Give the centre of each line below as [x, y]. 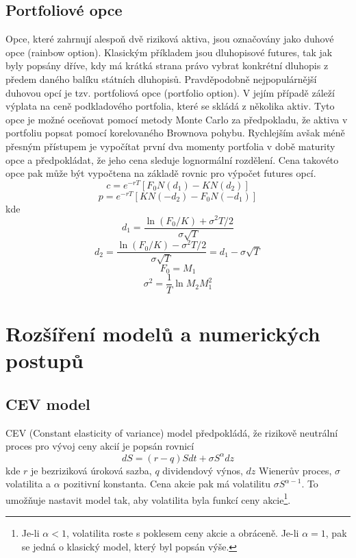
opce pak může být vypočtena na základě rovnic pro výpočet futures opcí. [161, 173]
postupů [44, 360]
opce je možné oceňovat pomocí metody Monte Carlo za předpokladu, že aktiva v [177, 119]
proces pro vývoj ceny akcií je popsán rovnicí [100, 446]
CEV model [48, 404]
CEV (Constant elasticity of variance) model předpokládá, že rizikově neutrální [172, 432]
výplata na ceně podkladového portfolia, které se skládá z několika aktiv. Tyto [170, 106]
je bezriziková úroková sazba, [91, 470]
